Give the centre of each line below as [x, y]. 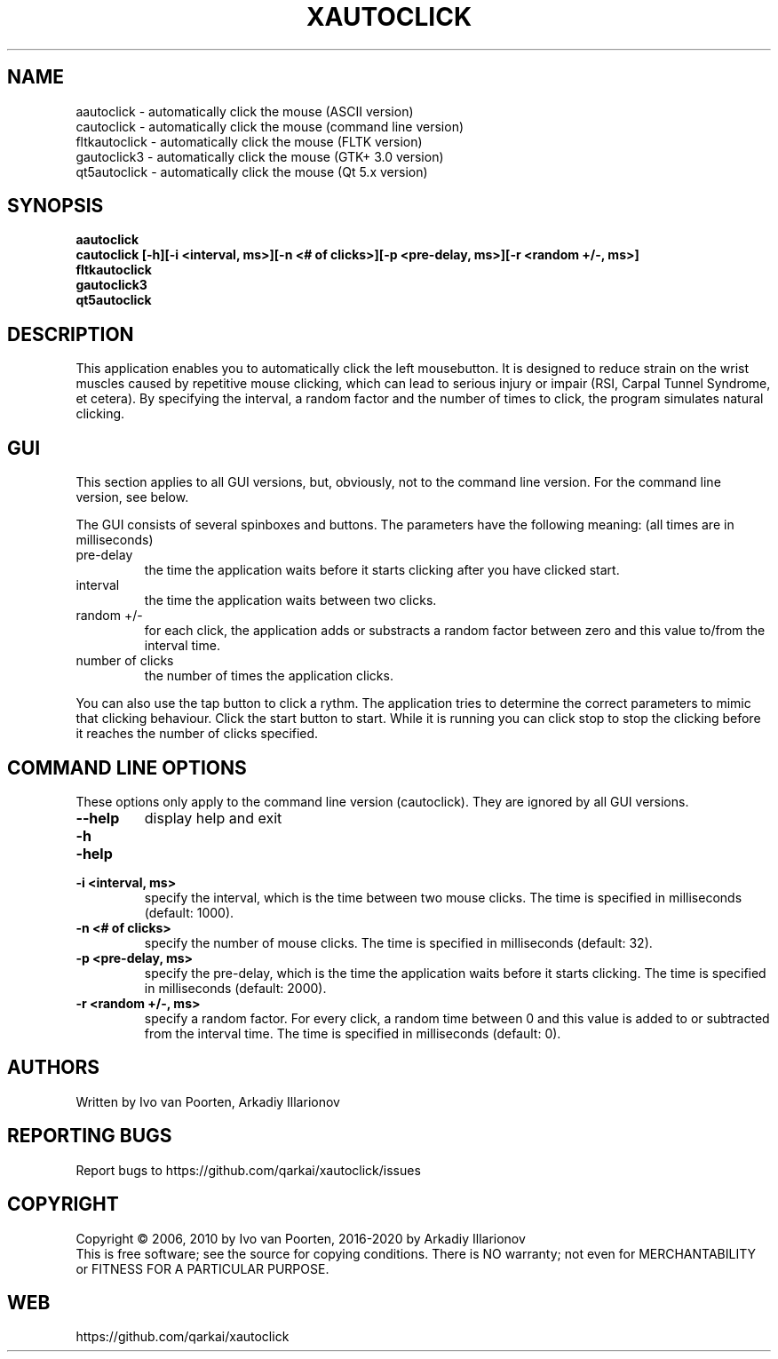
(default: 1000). [189, 912]
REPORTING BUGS [90, 1136]
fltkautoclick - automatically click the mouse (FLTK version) [249, 141]
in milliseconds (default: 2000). [235, 988]
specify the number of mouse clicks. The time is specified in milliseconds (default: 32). [398, 942]
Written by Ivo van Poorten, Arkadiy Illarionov [208, 1101]
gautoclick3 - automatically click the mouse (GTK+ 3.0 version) [260, 156]
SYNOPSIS [56, 206]
